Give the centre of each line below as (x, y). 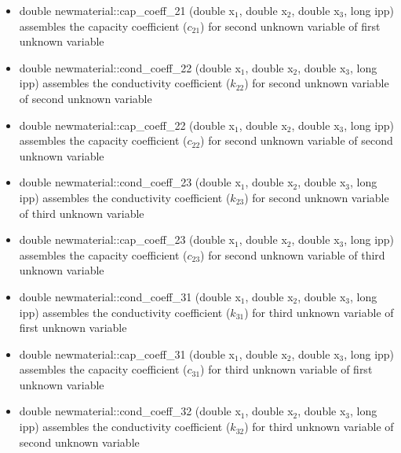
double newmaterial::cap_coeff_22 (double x (127, 125)
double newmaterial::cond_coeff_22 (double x (130, 67)
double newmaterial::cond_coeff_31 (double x (130, 296)
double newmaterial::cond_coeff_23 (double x (130, 182)
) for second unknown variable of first (290, 26)
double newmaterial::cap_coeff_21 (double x (127, 10)
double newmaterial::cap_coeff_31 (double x (127, 354)
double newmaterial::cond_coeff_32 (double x (130, 411)
